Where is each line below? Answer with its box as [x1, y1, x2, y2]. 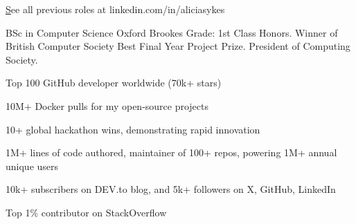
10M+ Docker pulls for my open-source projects [6, 98, 209, 113]
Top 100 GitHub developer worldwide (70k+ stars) [6, 75, 222, 90]
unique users [6, 158, 59, 173]
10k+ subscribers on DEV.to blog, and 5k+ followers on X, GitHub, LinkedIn [6, 182, 336, 196]
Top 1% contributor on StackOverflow [6, 205, 167, 219]
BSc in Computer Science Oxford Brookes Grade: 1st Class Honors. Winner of [6, 25, 338, 39]
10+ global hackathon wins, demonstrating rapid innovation [6, 122, 260, 136]
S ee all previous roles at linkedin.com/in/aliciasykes [6, 2, 225, 16]
